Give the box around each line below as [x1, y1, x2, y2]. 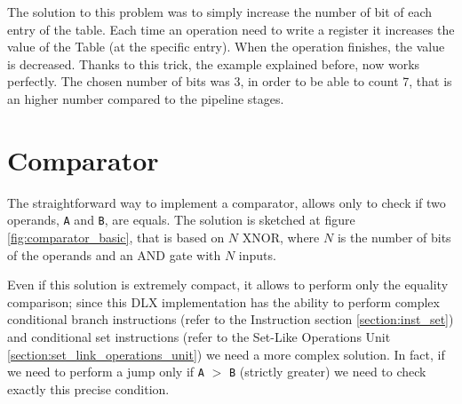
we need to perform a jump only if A [7, 362, 204, 381]
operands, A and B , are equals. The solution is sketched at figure [7, 210, 355, 229]
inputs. [238, 245, 276, 264]
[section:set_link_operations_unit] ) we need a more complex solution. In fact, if [7, 345, 445, 363]
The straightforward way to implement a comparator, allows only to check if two [7, 193, 446, 211]
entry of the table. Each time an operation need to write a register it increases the [7, 20, 455, 38]
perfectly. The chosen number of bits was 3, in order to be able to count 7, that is [7, 72, 452, 91]
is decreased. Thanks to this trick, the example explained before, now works [7, 54, 420, 73]
